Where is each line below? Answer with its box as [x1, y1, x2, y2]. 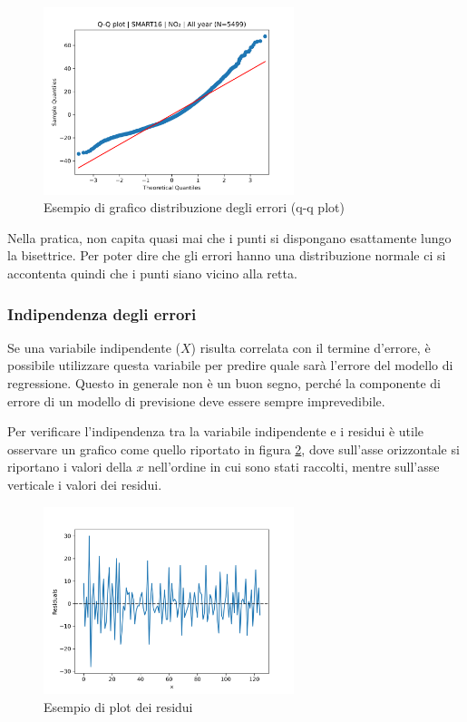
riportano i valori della [7, 457, 132, 476]
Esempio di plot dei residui [44, 697, 193, 716]
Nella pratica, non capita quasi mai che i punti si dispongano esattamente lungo [7, 228, 452, 247]
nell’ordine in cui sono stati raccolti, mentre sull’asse [148, 457, 440, 476]
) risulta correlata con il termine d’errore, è [190, 337, 431, 356]
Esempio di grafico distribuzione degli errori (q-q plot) [44, 198, 345, 217]
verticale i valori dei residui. [7, 475, 162, 494]
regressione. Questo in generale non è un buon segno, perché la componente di [7, 374, 442, 393]
